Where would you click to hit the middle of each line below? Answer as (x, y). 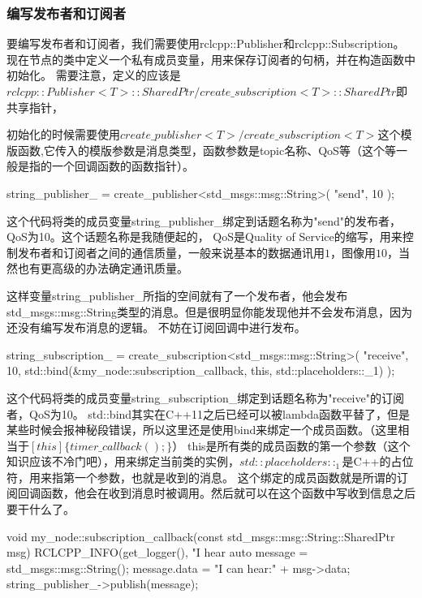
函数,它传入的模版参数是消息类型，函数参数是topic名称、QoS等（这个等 (207, 150)
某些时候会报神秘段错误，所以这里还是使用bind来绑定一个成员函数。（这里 (202, 430)
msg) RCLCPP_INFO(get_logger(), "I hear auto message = (157, 552)
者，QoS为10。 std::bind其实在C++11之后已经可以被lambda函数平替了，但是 (209, 413)
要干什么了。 (41, 509)
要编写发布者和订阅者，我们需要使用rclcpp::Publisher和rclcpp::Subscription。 (206, 43)
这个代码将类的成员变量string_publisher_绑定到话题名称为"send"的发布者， (204, 220)
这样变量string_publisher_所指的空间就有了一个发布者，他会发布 (177, 295)
